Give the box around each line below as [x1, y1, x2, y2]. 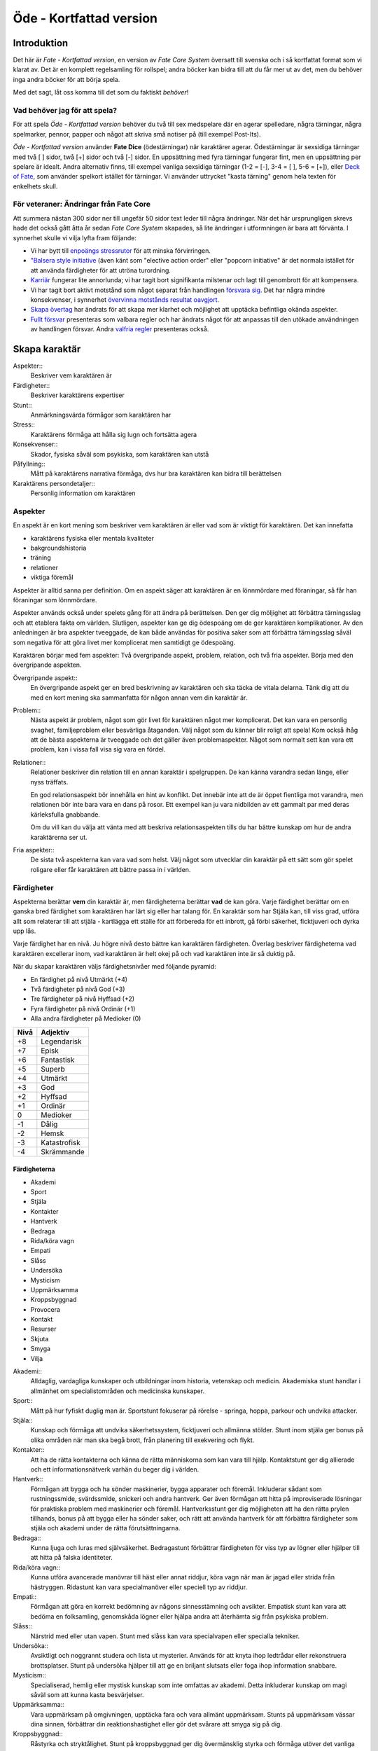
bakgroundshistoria [30, 544, 87, 553]
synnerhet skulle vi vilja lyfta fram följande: [13, 233, 136, 242]
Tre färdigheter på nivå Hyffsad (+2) [30, 995, 135, 1003]
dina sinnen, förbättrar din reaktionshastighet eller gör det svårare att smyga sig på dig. [30, 1720, 283, 1729]
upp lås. [13, 927, 36, 935]
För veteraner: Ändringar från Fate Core [13, 200, 150, 209]
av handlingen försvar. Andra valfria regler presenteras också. [30, 325, 209, 333]
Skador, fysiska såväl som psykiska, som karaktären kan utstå [30, 450, 209, 458]
